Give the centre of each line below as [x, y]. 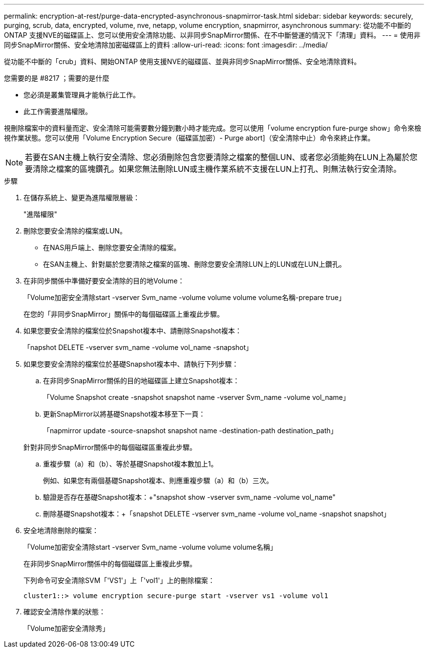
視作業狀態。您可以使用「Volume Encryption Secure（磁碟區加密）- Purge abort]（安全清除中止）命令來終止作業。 [189, 138]
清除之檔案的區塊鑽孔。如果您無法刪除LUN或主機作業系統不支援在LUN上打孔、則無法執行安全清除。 [217, 169]
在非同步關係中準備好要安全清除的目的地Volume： [104, 281]
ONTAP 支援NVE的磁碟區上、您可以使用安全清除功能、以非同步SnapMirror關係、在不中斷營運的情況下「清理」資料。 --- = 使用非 [212, 35]
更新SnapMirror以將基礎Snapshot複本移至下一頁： [124, 414]
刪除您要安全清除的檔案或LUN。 [75, 231]
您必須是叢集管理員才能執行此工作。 [82, 95]
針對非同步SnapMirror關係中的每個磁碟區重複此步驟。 [110, 447]
